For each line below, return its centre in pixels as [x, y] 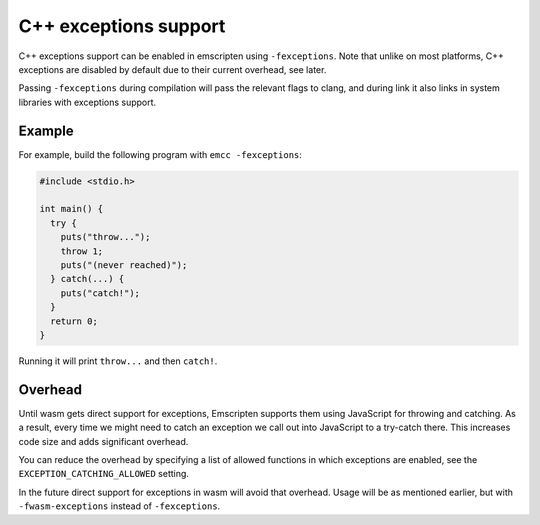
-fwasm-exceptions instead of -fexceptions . [119, 506]
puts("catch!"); [100, 293]
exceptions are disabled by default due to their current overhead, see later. [172, 69]
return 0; [74, 321]
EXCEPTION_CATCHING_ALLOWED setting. [104, 474]
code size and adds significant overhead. [103, 441]
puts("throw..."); [105, 237]
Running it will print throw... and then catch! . [118, 361]
